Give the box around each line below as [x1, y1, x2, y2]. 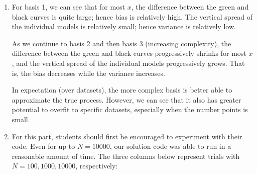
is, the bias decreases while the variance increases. [12, 67, 165, 78]
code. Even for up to [12, 141, 75, 151]
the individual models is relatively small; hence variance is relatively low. [12, 21, 236, 32]
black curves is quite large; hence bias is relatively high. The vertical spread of [12, 11, 253, 22]
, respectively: [75, 160, 118, 171]
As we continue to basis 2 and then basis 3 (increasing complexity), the [12, 38, 231, 48]
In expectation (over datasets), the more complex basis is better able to [12, 84, 232, 95]
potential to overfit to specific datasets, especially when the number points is [12, 104, 248, 115]
